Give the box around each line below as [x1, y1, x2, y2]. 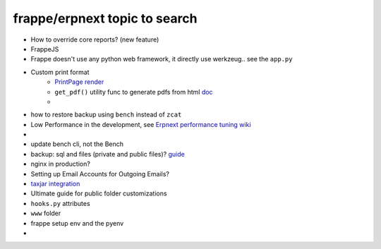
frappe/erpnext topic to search [13, 11, 198, 26]
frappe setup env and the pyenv [30, 219, 124, 227]
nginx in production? [30, 159, 91, 169]
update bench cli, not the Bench [30, 140, 123, 148]
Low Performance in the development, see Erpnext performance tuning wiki [30, 120, 251, 128]
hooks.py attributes [30, 199, 91, 207]
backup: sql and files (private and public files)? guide [30, 150, 185, 158]
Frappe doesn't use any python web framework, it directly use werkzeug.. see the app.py [30, 55, 293, 63]
